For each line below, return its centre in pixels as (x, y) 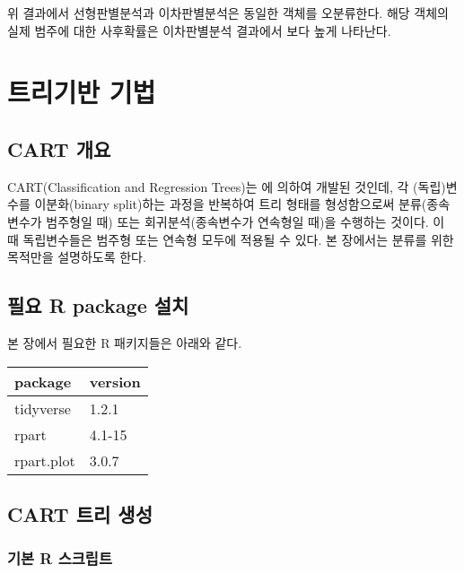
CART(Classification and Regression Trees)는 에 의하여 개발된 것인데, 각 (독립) (227, 186)
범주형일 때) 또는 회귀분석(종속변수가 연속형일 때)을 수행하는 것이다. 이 (245, 221)
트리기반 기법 (82, 92)
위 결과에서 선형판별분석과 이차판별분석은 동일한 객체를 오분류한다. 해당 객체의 (228, 13)
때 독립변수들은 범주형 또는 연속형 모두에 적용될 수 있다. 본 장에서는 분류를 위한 (231, 239)
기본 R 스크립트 (60, 558)
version (115, 381)
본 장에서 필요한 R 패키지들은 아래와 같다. (125, 342)
